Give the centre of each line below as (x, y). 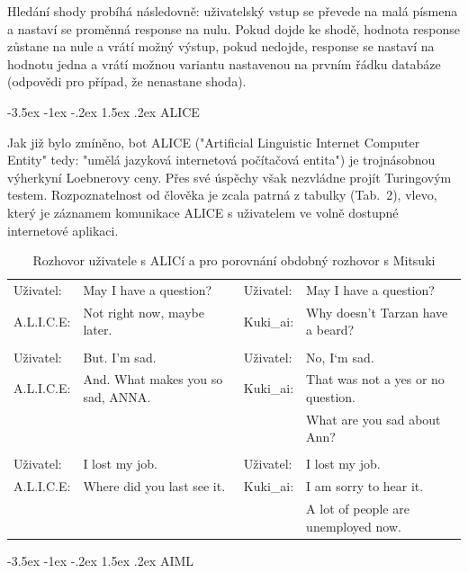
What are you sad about (373, 419)
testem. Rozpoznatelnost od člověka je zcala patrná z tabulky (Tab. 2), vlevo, (222, 195)
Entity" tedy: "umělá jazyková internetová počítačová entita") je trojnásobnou (221, 160)
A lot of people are (358, 509)
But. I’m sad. (120, 357)
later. (98, 330)
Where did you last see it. (154, 486)
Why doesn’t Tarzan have (377, 312)
